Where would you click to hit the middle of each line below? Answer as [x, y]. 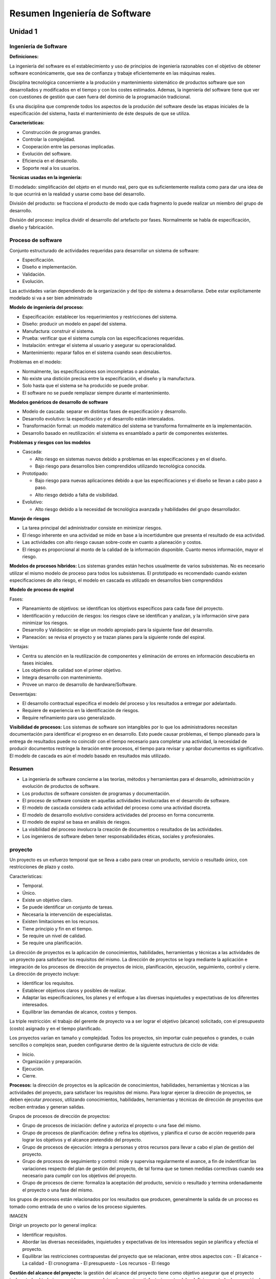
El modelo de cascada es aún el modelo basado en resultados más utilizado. [90, 756]
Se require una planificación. [52, 943]
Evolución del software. [47, 154]
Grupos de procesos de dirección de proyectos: [60, 1116]
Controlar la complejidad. [49, 139]
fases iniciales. [38, 663]
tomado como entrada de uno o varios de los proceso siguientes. [78, 1206]
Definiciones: [24, 57]
